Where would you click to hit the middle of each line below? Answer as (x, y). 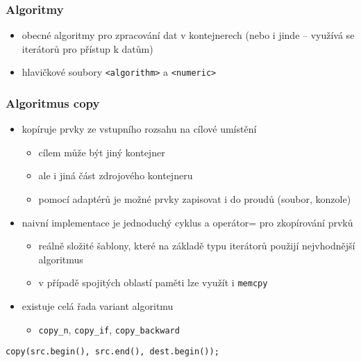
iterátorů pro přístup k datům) (87, 48)
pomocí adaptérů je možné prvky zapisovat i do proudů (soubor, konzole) (195, 199)
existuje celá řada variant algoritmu (98, 306)
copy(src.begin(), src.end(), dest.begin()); (112, 352)
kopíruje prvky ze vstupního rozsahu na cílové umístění (139, 129)
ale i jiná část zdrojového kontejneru (116, 175)
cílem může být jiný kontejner (102, 152)
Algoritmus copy (53, 102)
